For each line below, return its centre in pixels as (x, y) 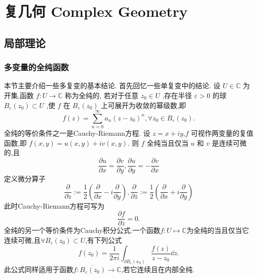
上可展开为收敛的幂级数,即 (143, 105)
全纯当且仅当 (168, 142)
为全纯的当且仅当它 (218, 230)
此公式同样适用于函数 (39, 269)
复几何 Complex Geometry (96, 11)
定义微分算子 (25, 179)
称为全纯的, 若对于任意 (102, 95)
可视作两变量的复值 (222, 133)
